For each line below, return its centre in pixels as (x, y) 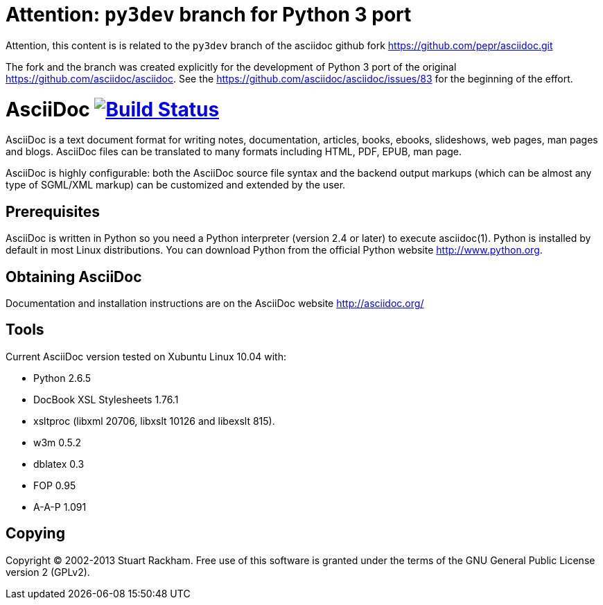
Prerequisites (53, 211)
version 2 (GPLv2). (48, 572)
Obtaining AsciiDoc (74, 277)
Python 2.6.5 (62, 378)
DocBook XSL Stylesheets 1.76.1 (106, 399)
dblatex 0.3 (59, 464)
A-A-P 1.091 (60, 507)
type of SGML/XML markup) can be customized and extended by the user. (176, 185)
